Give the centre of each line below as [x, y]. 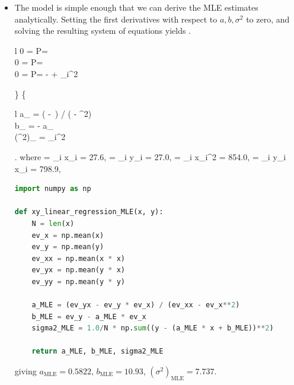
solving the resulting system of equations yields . [103, 31]
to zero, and [268, 19]
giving [25, 371]
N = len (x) [53, 223]
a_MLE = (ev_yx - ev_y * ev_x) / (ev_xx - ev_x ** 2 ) [136, 305]
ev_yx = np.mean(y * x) [78, 270]
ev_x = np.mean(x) [68, 235]
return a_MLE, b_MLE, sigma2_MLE [98, 351]
